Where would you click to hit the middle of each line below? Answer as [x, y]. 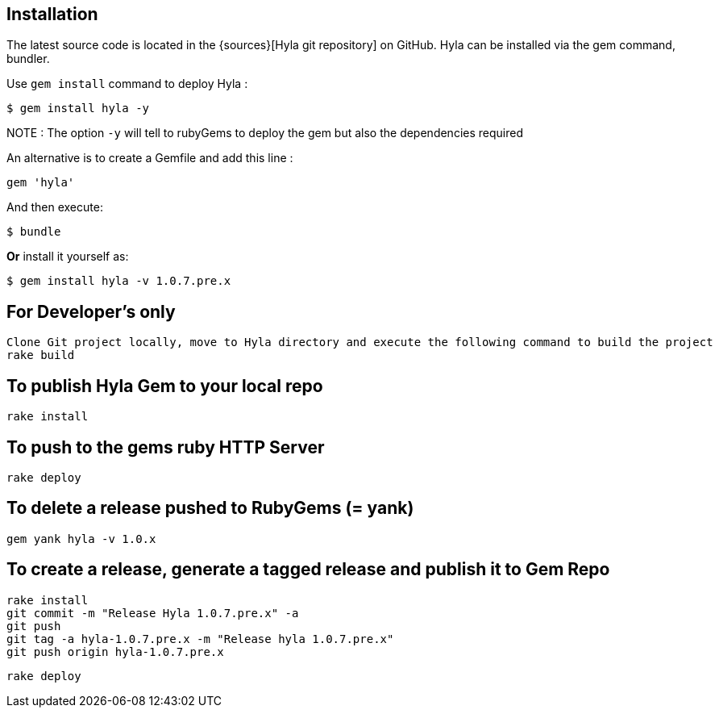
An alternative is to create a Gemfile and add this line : [150, 158]
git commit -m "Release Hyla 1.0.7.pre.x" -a [153, 613]
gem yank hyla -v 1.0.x [81, 539]
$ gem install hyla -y [78, 109]
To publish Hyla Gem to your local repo [165, 386]
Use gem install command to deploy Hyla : [127, 84]
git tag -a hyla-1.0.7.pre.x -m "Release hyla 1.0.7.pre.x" [200, 639]
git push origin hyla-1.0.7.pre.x [115, 651]
